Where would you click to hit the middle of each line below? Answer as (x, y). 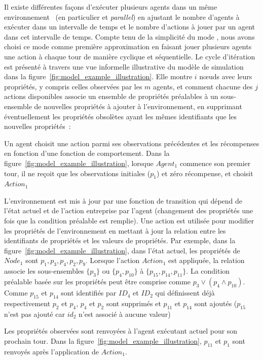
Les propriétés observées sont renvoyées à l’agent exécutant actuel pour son (121, 331)
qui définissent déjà (185, 293)
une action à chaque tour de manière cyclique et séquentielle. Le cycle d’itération (130, 56)
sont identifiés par (89, 293)
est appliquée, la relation (206, 260)
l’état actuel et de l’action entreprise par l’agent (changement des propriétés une (129, 210)
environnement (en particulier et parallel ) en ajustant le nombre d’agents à (122, 17)
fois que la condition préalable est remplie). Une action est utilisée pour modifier (129, 221)
